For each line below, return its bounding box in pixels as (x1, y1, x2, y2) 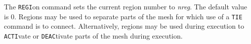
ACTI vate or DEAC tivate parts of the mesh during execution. (4, 30, 183, 41)
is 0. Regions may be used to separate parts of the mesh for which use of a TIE (4, 11, 243, 21)
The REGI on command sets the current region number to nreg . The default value (4, 1, 248, 11)
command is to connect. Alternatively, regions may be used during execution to (4, 21, 245, 31)
